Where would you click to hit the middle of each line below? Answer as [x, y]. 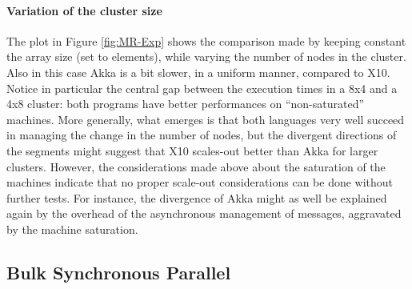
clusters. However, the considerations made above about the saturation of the [196, 166]
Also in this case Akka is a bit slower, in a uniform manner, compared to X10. [198, 72]
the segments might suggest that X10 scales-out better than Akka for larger [192, 150]
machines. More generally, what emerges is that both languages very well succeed [206, 119]
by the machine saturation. [72, 229]
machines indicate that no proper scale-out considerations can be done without [200, 182]
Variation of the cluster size [84, 10]
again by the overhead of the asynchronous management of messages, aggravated [204, 213]
